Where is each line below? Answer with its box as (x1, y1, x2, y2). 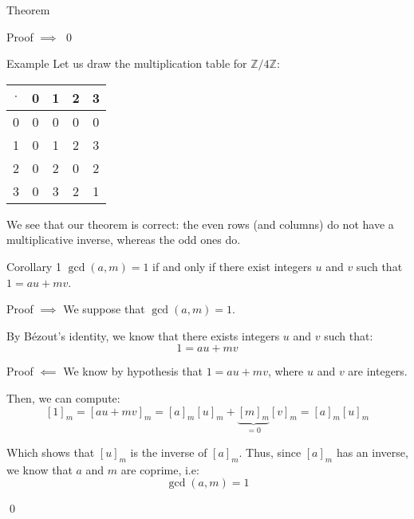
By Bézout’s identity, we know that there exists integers (6, 327, 280, 344)
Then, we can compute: (6, 389, 120, 406)
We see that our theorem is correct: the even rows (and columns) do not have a (6, 215, 394, 232)
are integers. (348, 363, 408, 379)
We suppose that (63, 301, 145, 317)
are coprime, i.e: (120, 461, 199, 478)
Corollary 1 (6, 258, 61, 274)
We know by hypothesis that (63, 363, 203, 379)
